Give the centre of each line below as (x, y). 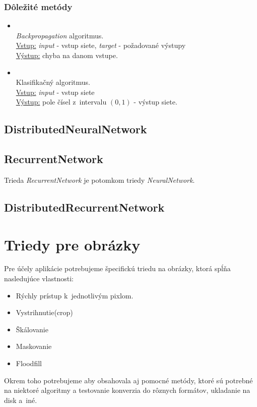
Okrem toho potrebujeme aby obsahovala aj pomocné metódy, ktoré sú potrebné (128, 380)
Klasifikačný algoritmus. (53, 82)
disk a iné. (21, 400)
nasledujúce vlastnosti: (39, 278)
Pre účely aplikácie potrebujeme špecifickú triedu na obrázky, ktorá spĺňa (117, 268)
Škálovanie (32, 329)
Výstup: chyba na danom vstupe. (67, 55)
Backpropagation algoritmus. (60, 35)
